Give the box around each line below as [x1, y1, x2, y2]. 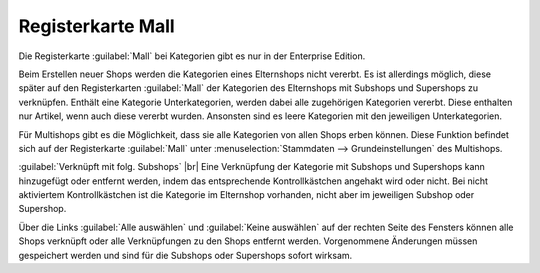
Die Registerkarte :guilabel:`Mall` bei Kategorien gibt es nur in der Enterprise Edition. [18, 50, 366, 62]
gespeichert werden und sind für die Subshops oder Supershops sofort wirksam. [18, 249, 353, 261]
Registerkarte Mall [18, 15, 175, 37]
